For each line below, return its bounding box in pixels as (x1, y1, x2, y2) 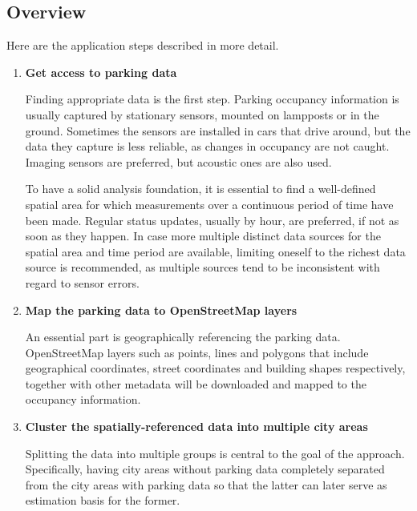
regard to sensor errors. (25, 274, 140, 291)
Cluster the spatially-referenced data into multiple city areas (25, 418, 368, 435)
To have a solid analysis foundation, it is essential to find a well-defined (25, 180, 376, 197)
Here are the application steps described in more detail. (6, 37, 279, 54)
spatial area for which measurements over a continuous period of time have (25, 195, 394, 212)
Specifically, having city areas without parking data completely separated (25, 461, 385, 477)
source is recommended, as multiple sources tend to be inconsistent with (25, 259, 380, 276)
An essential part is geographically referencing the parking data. (25, 328, 341, 345)
